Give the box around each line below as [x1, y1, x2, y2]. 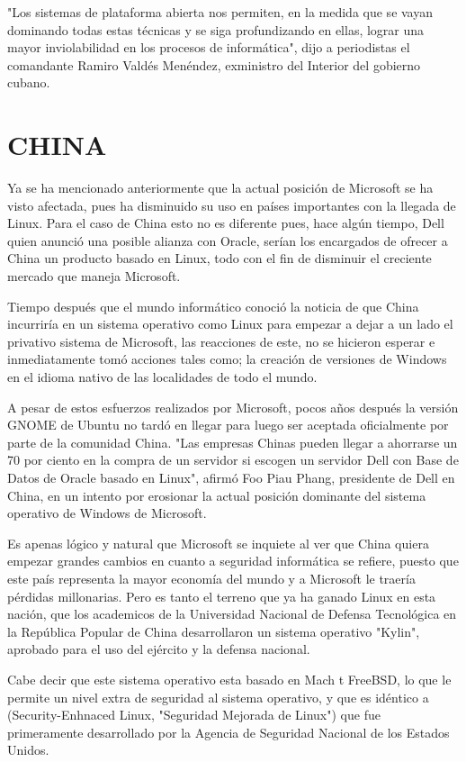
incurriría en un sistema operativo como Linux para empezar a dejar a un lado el [7, 314, 453, 333]
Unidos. [7, 740, 49, 759]
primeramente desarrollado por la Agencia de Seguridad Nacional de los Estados [7, 722, 450, 741]
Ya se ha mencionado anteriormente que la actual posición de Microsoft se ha [7, 178, 434, 197]
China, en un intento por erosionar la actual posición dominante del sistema [7, 485, 426, 504]
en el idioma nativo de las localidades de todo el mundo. [7, 367, 318, 386]
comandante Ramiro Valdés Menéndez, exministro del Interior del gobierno [7, 55, 421, 74]
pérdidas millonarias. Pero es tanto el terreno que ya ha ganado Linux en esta [7, 586, 436, 605]
